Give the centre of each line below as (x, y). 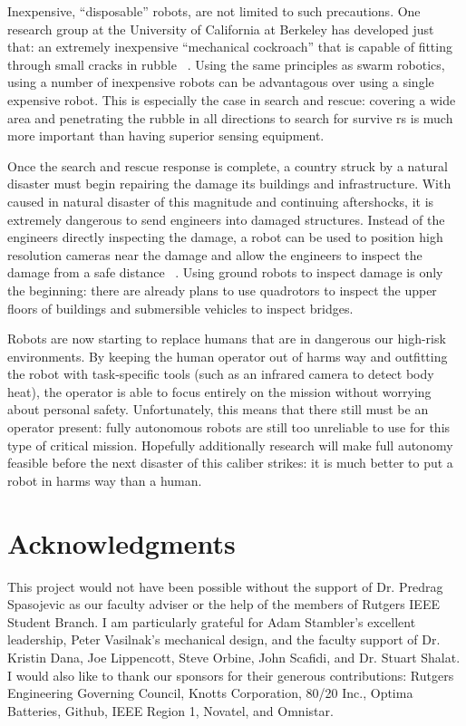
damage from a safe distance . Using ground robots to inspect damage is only (225, 272)
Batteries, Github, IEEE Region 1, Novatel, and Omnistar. (170, 710)
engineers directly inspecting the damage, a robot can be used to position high (225, 237)
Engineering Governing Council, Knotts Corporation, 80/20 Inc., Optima (210, 693)
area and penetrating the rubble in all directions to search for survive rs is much (230, 117)
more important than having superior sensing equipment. (166, 136)
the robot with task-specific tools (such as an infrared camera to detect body (221, 374)
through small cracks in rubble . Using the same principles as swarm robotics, (226, 64)
